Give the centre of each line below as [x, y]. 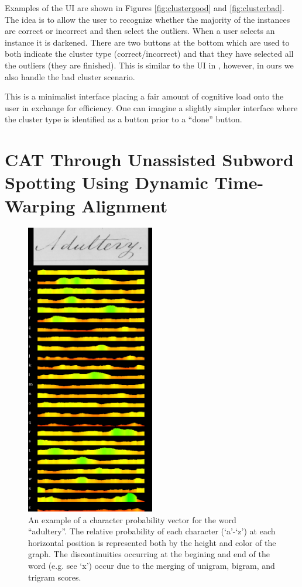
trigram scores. [55, 577]
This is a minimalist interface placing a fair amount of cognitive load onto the [144, 96]
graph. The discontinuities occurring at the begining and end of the [149, 554]
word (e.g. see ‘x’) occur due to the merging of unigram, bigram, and [152, 565]
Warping [40, 205]
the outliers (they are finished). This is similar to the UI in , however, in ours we [149, 65]
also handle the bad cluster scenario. [70, 76]
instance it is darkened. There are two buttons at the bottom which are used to [147, 42]
